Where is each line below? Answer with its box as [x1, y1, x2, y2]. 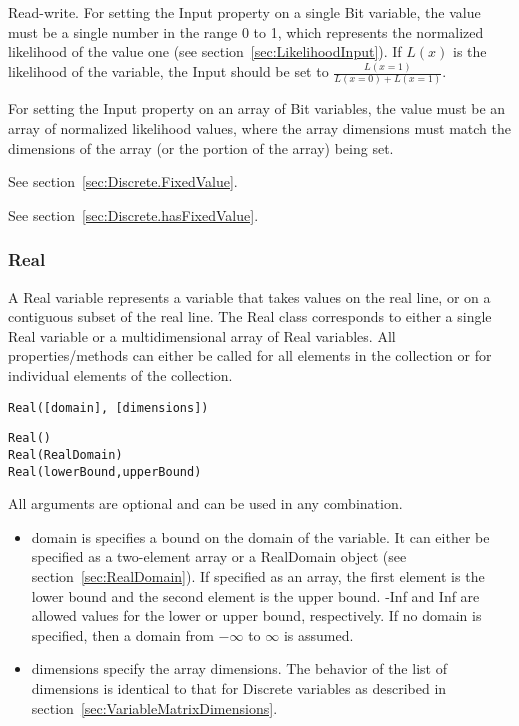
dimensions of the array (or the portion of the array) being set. [8, 137, 394, 158]
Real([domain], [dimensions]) [8, 400, 209, 415]
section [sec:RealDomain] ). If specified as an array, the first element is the [31, 565, 485, 586]
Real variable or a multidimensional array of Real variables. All [8, 325, 396, 346]
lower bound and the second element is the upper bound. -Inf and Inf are [31, 585, 480, 606]
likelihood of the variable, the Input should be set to [8, 61, 329, 82]
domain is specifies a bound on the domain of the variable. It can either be [31, 526, 490, 547]
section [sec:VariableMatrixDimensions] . [31, 697, 278, 718]
